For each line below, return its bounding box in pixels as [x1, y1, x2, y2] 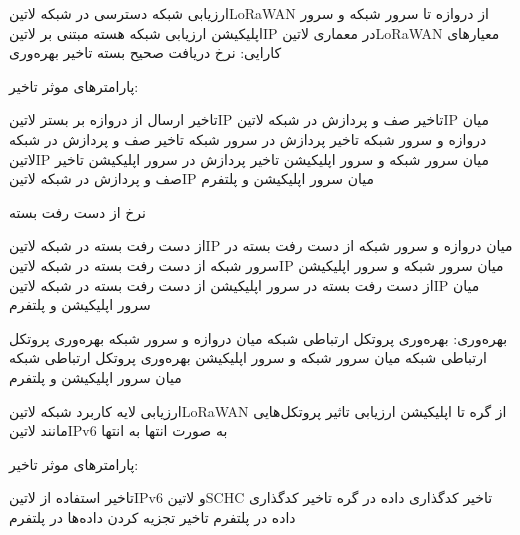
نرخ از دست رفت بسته [9, 201, 146, 222]
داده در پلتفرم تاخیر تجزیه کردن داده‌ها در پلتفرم [9, 506, 296, 527]
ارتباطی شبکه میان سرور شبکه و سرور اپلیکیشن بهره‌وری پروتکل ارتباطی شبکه [9, 347, 487, 368]
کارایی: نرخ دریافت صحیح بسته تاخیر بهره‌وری [9, 42, 282, 63]
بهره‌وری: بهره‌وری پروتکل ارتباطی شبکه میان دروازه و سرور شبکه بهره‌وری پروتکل [9, 327, 508, 348]
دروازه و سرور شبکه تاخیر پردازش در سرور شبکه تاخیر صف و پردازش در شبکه [9, 128, 487, 149]
